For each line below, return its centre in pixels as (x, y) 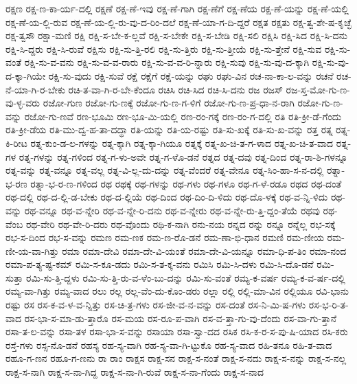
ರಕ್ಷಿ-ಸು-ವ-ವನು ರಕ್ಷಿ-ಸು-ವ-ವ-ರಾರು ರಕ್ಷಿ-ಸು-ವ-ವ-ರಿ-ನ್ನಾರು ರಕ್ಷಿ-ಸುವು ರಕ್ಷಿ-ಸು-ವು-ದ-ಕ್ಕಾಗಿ (167, 62)
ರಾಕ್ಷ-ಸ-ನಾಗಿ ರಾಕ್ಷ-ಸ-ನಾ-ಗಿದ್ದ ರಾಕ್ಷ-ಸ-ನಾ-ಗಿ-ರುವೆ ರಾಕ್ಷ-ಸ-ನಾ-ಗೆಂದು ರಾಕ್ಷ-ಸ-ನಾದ (135, 372)
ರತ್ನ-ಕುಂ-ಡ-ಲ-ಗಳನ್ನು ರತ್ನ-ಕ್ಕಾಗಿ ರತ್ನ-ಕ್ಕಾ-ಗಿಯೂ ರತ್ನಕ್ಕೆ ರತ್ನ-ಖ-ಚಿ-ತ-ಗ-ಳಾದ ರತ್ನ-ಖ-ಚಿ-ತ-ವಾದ (182, 143)
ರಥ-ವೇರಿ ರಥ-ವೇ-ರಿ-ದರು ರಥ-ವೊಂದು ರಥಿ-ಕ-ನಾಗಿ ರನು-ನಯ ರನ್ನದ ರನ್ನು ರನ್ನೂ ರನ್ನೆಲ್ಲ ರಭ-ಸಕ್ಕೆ (181, 224)
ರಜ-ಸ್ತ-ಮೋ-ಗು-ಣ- (318, 89)
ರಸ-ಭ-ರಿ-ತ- (329, 305)
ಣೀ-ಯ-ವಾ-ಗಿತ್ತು (32, 250)
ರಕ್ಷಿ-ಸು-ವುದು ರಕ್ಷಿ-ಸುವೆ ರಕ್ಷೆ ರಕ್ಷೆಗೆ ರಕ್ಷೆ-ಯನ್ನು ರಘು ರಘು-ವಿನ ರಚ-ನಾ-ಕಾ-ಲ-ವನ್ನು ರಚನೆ (191, 75)
